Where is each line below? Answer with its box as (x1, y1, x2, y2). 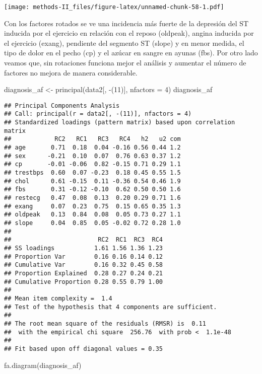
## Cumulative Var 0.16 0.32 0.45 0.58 (4, 261, 163, 269)
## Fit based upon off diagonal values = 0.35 (4, 345, 163, 352)
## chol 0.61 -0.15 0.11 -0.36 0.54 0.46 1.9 (4, 177, 181, 185)
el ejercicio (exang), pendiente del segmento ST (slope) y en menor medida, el (4, 37, 244, 48)
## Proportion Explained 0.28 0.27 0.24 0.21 (4, 269, 163, 277)
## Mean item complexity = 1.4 (4, 294, 112, 302)
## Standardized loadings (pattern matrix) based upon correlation (4, 119, 235, 126)
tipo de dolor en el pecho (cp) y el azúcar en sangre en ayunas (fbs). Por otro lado (4, 47, 258, 58)
